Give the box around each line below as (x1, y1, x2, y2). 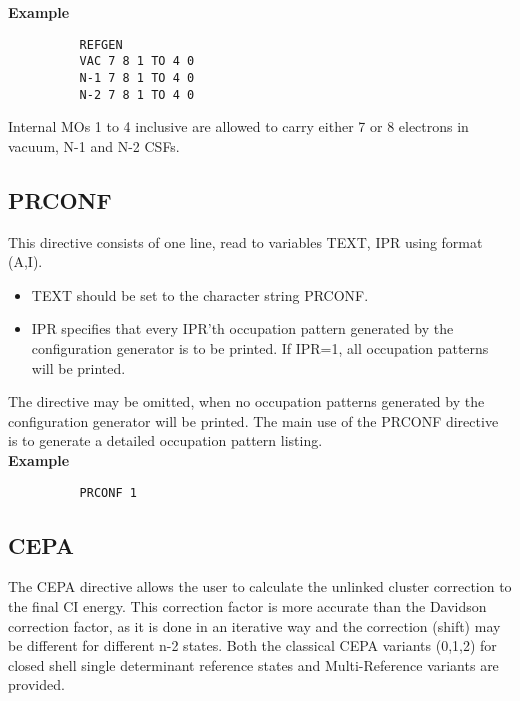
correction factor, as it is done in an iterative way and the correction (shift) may (8, 615, 501, 636)
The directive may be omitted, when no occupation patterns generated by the (8, 391, 485, 412)
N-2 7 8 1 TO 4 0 (79, 87, 195, 102)
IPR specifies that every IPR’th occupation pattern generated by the (31, 318, 454, 339)
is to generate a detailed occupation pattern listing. (8, 430, 323, 451)
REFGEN (79, 37, 123, 52)
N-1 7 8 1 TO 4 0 (79, 70, 195, 85)
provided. (8, 674, 65, 695)
